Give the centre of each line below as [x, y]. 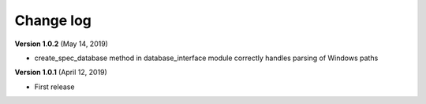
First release [54, 87]
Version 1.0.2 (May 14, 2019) [61, 44]
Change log [53, 20]
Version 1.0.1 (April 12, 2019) [61, 72]
